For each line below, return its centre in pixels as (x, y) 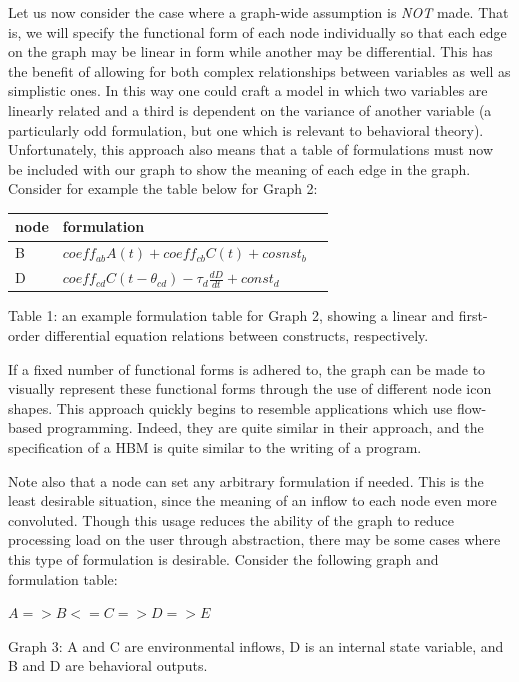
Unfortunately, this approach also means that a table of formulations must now (251, 149)
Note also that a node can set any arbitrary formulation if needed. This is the (246, 480)
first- (473, 315)
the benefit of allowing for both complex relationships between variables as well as (259, 70)
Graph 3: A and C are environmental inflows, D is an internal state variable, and (256, 645)
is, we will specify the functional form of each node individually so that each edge (257, 31)
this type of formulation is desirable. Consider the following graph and (223, 558)
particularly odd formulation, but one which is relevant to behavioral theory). (246, 129)
